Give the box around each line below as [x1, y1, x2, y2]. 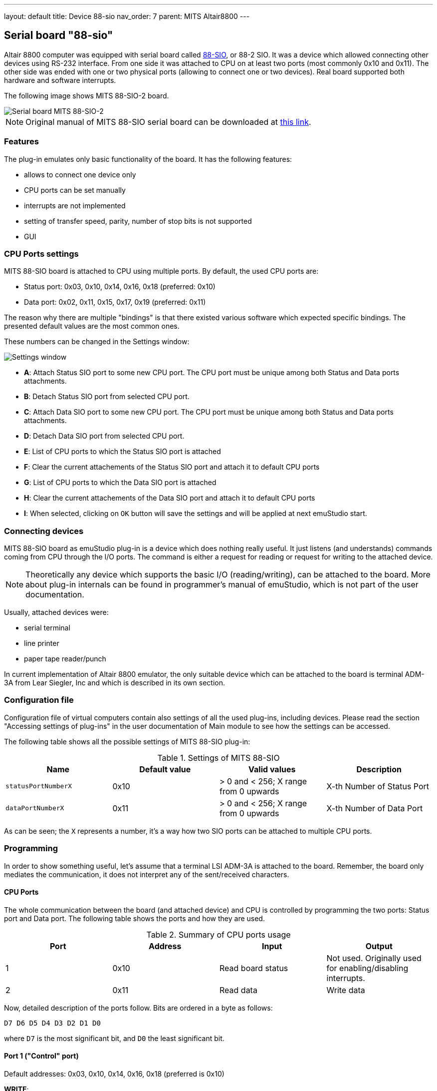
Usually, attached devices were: [4, 608, 109, 617]
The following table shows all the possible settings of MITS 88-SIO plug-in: [4, 737, 250, 746]
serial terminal [24, 623, 70, 632]
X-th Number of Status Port [326, 781, 430, 791]
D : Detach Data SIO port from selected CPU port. [24, 432, 185, 441]
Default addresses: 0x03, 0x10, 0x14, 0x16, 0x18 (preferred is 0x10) [4, 1070, 224, 1079]
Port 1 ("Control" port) [4, 1052, 79, 1061]
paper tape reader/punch [24, 654, 106, 663]
